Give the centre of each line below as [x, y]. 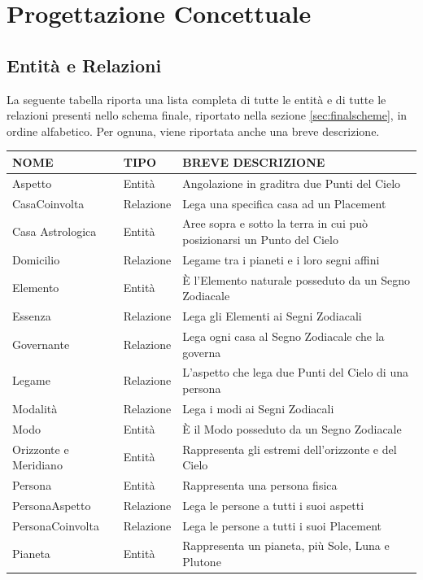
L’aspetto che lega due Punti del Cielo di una [295, 372]
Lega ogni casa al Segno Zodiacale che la [283, 336]
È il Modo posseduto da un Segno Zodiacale [292, 428]
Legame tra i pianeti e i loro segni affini [281, 259]
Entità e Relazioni [84, 65]
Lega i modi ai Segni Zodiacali [258, 408]
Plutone [202, 562]
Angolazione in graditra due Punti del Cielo [292, 183]
